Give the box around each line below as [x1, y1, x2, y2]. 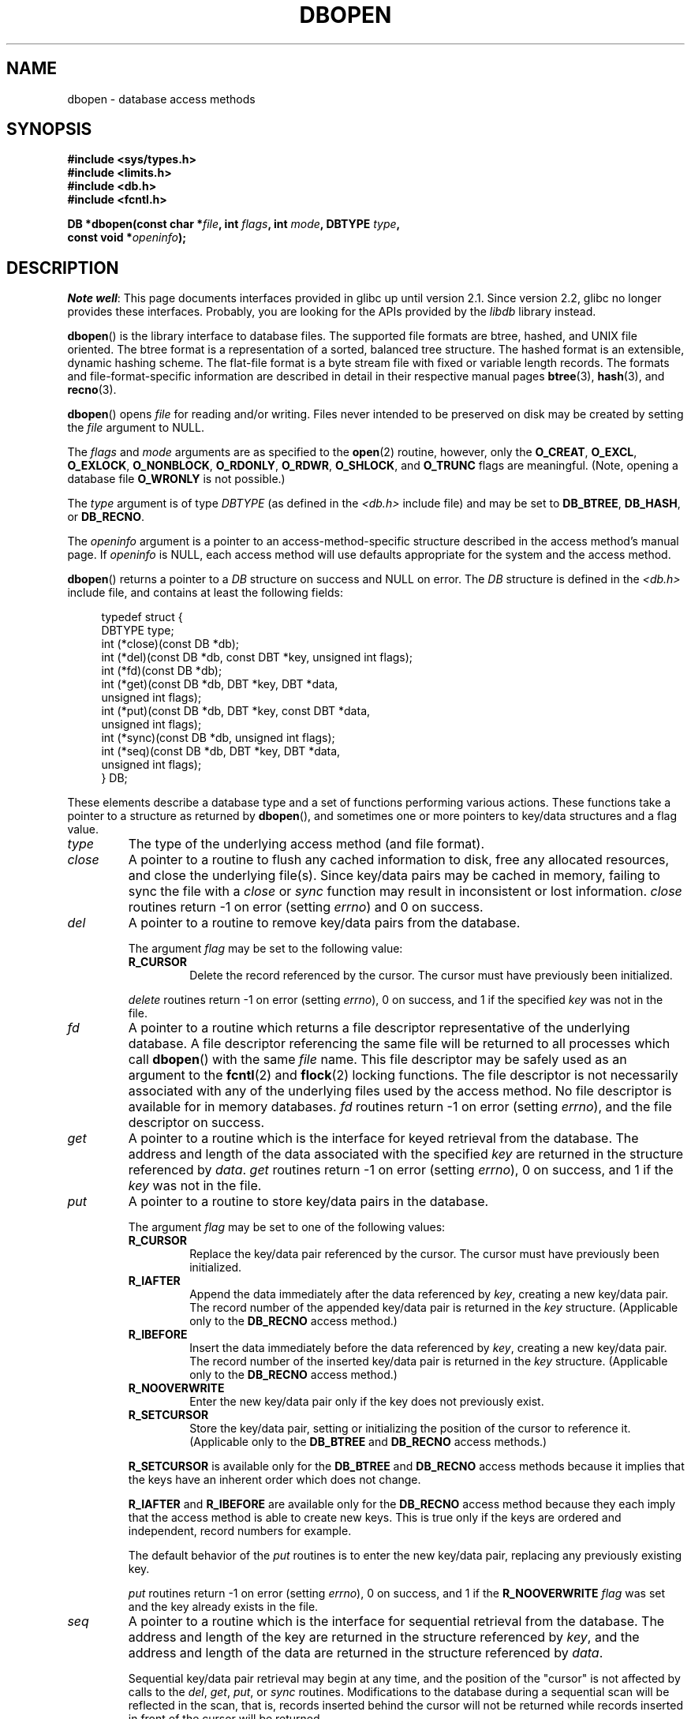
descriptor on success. [128, 1114, 265, 1131]
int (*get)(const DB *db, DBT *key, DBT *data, [101, 677, 338, 691]
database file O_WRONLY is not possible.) [67, 472, 286, 486]
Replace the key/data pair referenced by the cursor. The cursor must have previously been [189, 1247, 659, 1261]
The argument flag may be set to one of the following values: [128, 1220, 446, 1234]
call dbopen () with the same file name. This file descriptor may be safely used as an [128, 1051, 627, 1068]
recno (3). [67, 383, 117, 397]
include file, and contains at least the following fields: [67, 586, 343, 600]
